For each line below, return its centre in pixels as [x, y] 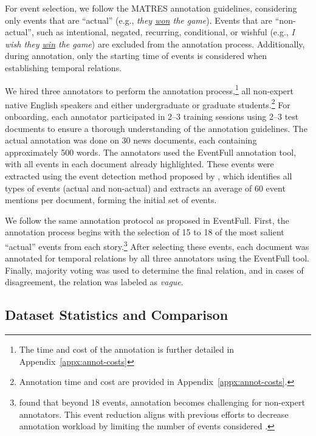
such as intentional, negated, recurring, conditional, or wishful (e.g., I [166, 32]
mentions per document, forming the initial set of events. [111, 200]
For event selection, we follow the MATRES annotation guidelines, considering [151, 8]
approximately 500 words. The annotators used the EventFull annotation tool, [151, 152]
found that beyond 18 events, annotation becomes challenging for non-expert [162, 402]
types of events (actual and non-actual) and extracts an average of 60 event [145, 188]
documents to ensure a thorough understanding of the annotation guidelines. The [156, 128]
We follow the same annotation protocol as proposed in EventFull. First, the [147, 220]
